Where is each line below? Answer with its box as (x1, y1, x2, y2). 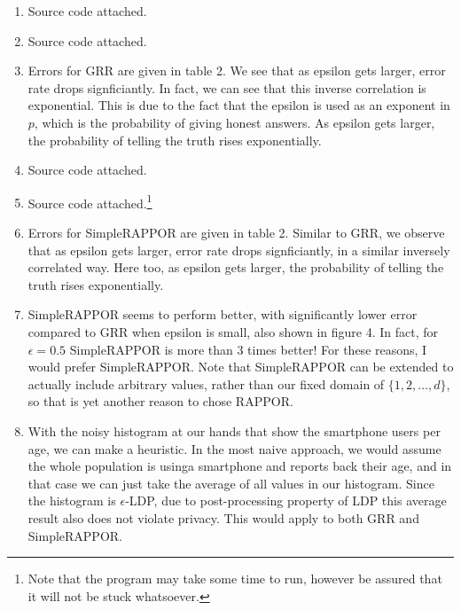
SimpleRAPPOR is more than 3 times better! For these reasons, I (69, 340, 427, 358)
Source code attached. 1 (27, 191, 152, 212)
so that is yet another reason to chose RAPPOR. (27, 392, 293, 411)
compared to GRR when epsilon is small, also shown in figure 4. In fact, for (27, 322, 438, 340)
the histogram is (27, 491, 116, 510)
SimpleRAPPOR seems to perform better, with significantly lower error (27, 305, 418, 324)
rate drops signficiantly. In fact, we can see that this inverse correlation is (27, 78, 426, 97)
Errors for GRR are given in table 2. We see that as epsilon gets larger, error (27, 61, 446, 80)
